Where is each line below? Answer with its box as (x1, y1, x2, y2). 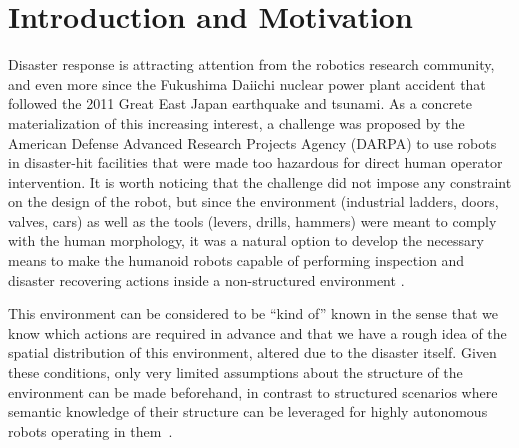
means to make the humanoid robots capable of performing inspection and (8, 250, 465, 271)
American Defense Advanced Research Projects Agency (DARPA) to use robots (8, 132, 497, 153)
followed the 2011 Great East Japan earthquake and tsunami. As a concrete (8, 93, 472, 114)
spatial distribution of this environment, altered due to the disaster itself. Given (8, 342, 497, 363)
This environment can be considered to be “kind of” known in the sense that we (8, 303, 498, 324)
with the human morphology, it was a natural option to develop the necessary (8, 230, 484, 251)
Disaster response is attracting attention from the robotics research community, (8, 54, 495, 75)
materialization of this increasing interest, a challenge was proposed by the (8, 112, 465, 133)
